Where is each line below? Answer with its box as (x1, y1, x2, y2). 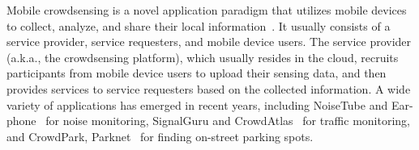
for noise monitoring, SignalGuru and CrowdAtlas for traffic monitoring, (45, 112, 411, 129)
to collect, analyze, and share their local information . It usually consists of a (6, 17, 391, 34)
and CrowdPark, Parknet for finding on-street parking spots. (6, 127, 314, 144)
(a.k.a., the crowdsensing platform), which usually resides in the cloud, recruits (6, 48, 399, 65)
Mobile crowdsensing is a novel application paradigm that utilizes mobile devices (6, 2, 407, 18)
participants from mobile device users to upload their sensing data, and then (6, 65, 387, 81)
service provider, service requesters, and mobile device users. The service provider (6, 33, 412, 50)
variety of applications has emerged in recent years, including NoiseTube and (6, 96, 388, 113)
